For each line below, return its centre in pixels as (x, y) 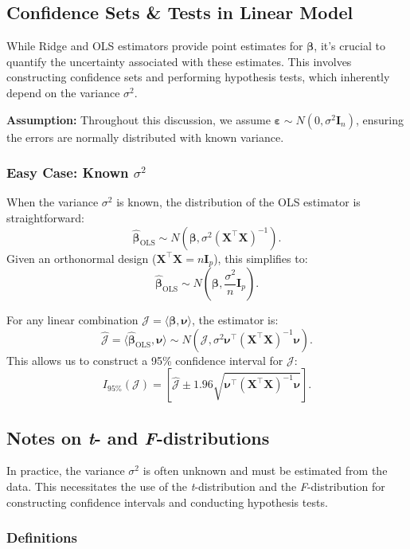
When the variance (53, 202)
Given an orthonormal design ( (82, 258)
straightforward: (45, 217)
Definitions (42, 537)
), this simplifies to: (261, 258)
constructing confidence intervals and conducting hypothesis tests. (167, 502)
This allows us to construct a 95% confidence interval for (145, 360)
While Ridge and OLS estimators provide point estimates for (155, 46)
